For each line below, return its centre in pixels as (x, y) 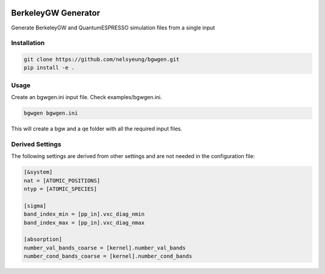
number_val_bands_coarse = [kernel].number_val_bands (105, 248)
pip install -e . (49, 68)
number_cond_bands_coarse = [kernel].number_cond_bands (108, 256)
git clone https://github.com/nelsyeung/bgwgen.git (102, 59)
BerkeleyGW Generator (56, 13)
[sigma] (35, 205)
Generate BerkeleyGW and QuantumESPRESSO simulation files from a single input (113, 28)
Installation (28, 43)
